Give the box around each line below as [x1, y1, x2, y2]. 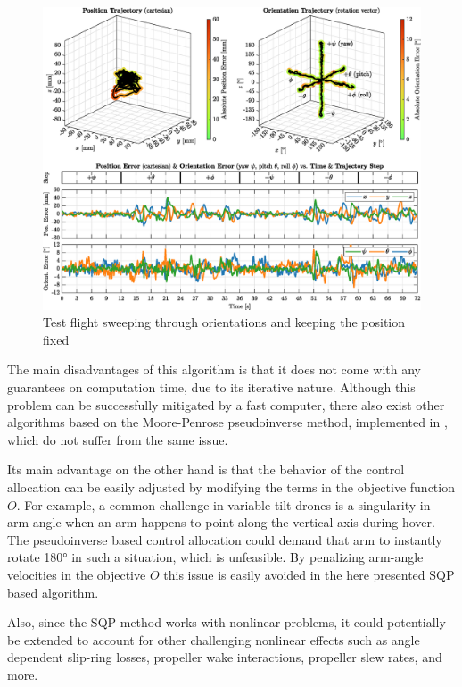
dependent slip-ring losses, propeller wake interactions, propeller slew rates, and [7, 648, 442, 666]
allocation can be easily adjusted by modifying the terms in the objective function [7, 478, 455, 497]
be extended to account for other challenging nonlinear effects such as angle [7, 630, 420, 649]
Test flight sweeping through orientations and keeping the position [43, 313, 406, 331]
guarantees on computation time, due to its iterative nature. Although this [7, 378, 416, 397]
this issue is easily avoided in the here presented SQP [163, 566, 455, 584]
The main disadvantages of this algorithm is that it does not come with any [7, 360, 421, 379]
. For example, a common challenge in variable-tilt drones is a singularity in [16, 495, 431, 514]
